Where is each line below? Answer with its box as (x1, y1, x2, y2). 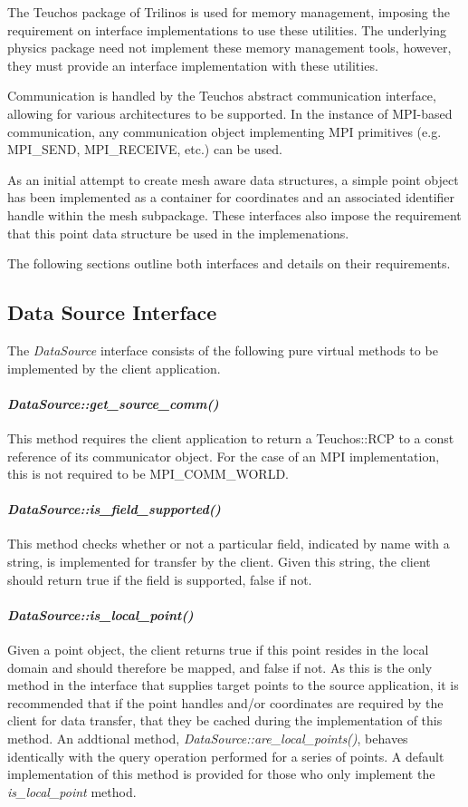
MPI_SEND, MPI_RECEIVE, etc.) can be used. (7, 140, 282, 159)
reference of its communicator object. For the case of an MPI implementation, (7, 446, 440, 465)
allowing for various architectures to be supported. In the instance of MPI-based (7, 103, 453, 122)
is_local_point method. (7, 782, 137, 801)
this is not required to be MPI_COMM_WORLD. (7, 464, 289, 483)
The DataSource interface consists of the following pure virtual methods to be (7, 340, 438, 359)
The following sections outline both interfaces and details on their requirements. (7, 254, 451, 273)
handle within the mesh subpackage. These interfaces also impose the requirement (7, 205, 462, 224)
